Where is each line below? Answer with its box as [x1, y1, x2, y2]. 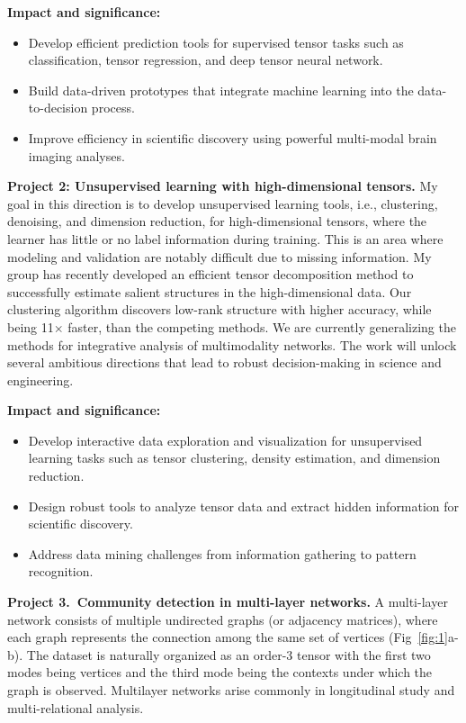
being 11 [7, 317, 54, 336]
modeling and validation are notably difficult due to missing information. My [7, 247, 432, 266]
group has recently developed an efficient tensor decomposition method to [7, 265, 414, 284]
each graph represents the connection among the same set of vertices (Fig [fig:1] [7, 628, 448, 646]
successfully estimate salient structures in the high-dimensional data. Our [7, 282, 412, 301]
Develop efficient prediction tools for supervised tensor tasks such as [28, 32, 404, 51]
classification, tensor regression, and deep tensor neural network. [28, 50, 383, 69]
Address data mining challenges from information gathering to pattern [28, 544, 417, 563]
